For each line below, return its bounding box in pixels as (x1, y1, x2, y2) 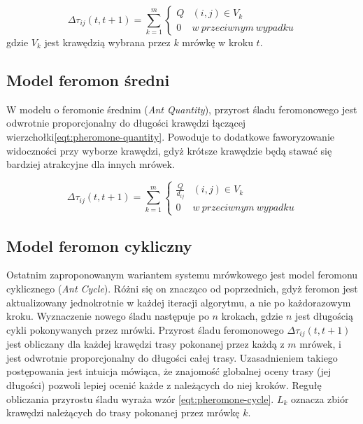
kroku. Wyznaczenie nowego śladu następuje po (6, 309, 209, 323)
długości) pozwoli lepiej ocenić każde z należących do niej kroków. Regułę (6, 377, 322, 392)
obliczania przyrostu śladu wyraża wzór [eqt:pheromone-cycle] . (6, 391, 274, 406)
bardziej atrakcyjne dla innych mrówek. (6, 157, 175, 171)
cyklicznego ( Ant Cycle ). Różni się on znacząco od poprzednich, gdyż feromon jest (6, 281, 358, 295)
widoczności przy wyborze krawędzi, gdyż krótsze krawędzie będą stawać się (6, 143, 332, 157)
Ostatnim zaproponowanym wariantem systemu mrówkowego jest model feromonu (6, 267, 358, 282)
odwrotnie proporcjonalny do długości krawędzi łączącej (6, 115, 246, 130)
